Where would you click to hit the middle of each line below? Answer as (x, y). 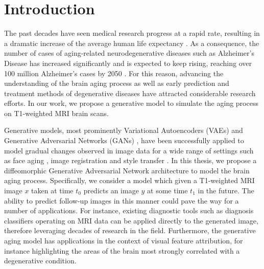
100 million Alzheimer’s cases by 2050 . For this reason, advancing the (114, 73)
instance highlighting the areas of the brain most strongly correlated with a (122, 250)
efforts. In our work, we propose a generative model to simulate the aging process (131, 103)
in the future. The (226, 190)
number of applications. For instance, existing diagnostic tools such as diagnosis (129, 210)
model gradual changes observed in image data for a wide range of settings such (129, 150)
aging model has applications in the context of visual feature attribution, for (124, 240)
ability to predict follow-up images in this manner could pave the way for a (122, 200)
